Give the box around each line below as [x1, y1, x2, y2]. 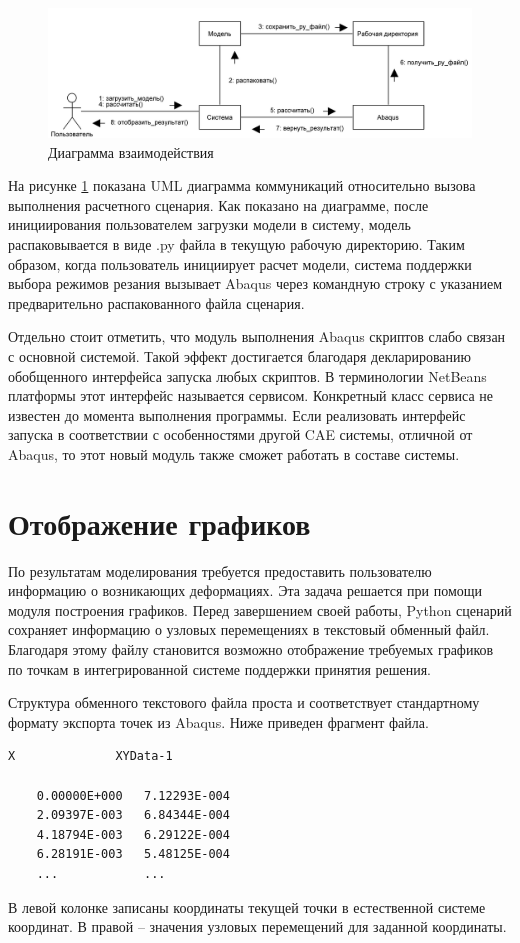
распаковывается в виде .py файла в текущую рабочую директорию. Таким [8, 233, 465, 254]
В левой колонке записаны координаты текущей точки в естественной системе [8, 896, 486, 917]
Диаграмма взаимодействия [48, 141, 214, 162]
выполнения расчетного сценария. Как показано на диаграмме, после [8, 194, 429, 215]
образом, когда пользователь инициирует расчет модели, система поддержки [8, 253, 472, 274]
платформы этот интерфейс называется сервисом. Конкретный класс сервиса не [8, 385, 493, 406]
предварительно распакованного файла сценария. [8, 292, 305, 313]
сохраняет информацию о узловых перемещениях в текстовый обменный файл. [8, 619, 490, 640]
